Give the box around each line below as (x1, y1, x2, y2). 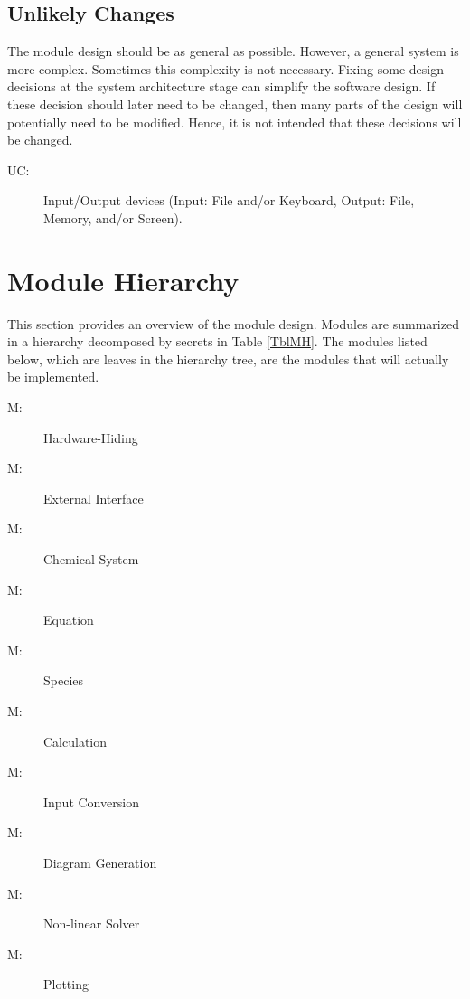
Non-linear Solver (43, 914, 140, 933)
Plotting (43, 975, 89, 994)
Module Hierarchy (7, 261, 240, 298)
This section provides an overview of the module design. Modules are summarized (7, 314, 459, 333)
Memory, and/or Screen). (43, 208, 183, 227)
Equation (43, 610, 94, 629)
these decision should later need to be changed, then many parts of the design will (7, 94, 463, 113)
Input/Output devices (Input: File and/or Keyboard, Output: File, (43, 191, 415, 210)
